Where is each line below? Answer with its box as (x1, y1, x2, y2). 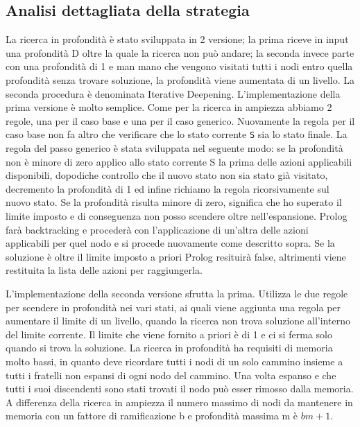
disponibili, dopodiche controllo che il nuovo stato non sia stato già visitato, (6, 168, 328, 182)
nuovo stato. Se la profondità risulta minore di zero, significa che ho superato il (6, 195, 342, 209)
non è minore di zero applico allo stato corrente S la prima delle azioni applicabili (6, 154, 352, 168)
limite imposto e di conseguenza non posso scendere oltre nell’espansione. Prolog (6, 208, 348, 223)
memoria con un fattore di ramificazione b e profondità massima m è (6, 408, 298, 423)
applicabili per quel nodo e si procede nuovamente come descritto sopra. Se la (6, 236, 335, 250)
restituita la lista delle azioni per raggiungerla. (6, 263, 203, 277)
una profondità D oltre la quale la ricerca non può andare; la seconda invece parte (6, 45, 354, 60)
